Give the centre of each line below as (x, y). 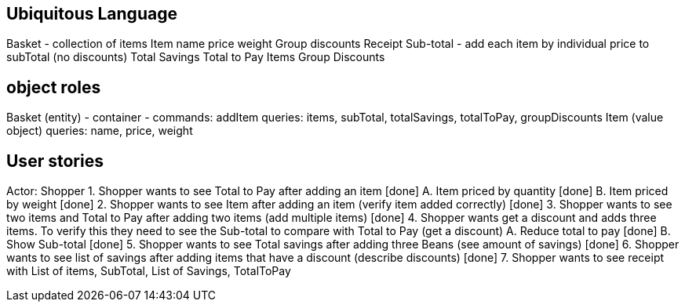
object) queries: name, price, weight (100, 131)
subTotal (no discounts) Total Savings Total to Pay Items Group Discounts (196, 57)
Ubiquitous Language (92, 14)
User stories (55, 161)
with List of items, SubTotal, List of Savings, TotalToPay (149, 271)
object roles (54, 87)
